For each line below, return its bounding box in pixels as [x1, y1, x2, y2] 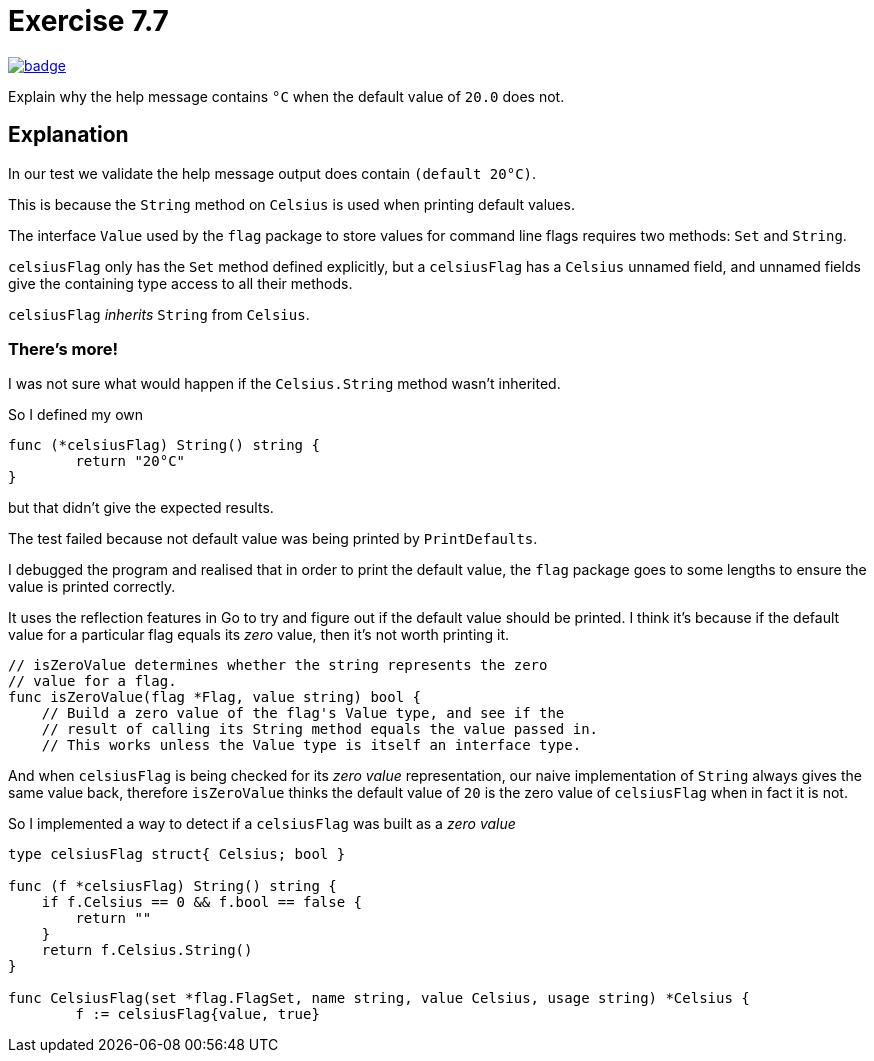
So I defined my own [8, 406, 143, 424]
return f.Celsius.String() [41, 942, 253, 959]
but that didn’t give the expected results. [8, 499, 274, 517]
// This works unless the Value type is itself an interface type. [41, 737, 582, 754]
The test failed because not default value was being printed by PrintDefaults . [8, 530, 538, 548]
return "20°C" [75, 453, 186, 470]
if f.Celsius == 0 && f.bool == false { [41, 894, 363, 911]
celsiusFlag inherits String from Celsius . [8, 305, 310, 323]
